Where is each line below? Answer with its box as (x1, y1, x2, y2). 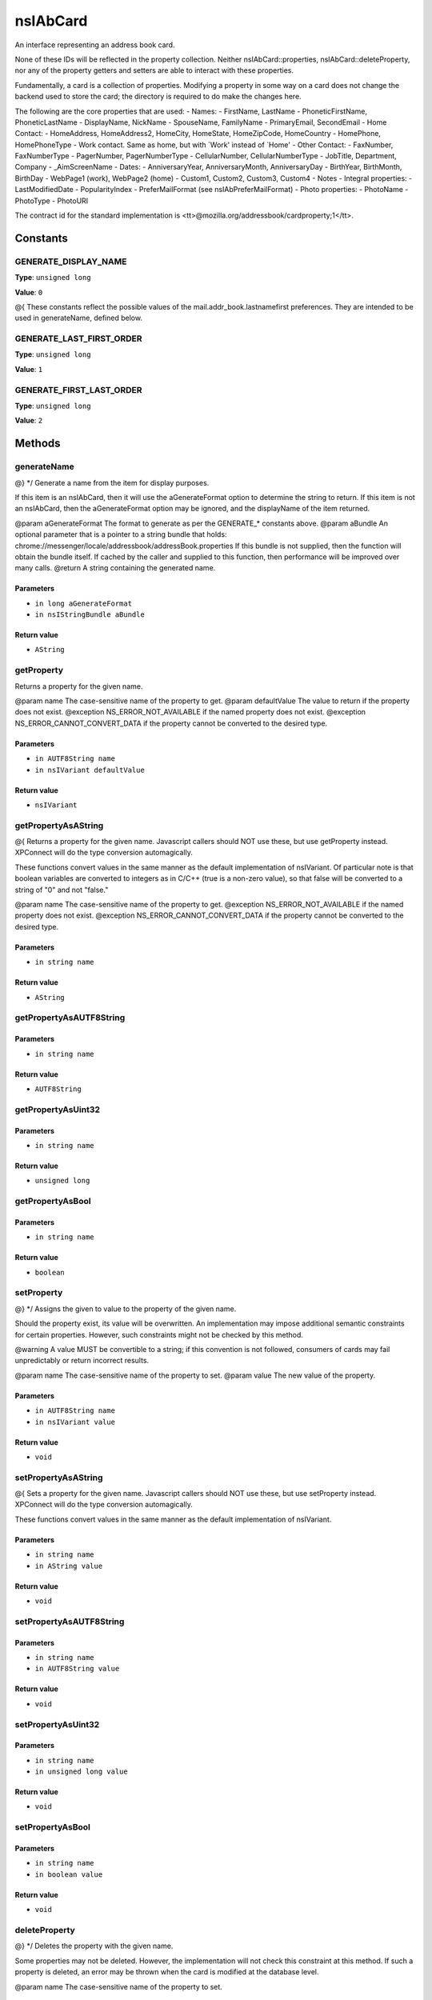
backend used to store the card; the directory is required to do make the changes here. (14, 92, 302, 102)
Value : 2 (14, 416, 43, 426)
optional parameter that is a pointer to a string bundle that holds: (14, 530, 227, 539)
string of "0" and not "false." (14, 885, 109, 894)
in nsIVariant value (34, 1417, 116, 1426)
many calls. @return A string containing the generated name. (14, 563, 216, 573)
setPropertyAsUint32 (14, 1718, 100, 1730)
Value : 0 (14, 287, 43, 297)
